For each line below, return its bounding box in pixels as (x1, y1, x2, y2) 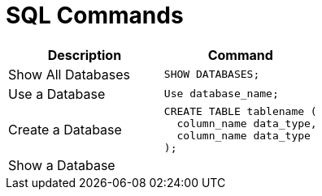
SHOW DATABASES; (163, 68, 260, 81)
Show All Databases (8, 66, 130, 83)
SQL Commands (6, 2, 184, 29)
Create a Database (8, 121, 122, 138)
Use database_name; (163, 87, 279, 100)
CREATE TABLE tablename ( (163, 104, 317, 117)
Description (47, 46, 122, 63)
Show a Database (8, 156, 115, 173)
